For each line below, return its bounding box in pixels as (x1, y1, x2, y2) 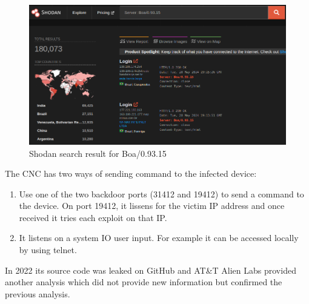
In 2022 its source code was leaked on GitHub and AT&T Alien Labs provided (5, 263, 296, 276)
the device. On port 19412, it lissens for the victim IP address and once (19, 199, 285, 212)
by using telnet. (19, 243, 77, 256)
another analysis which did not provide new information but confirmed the (5, 276, 282, 288)
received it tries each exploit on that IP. (19, 211, 167, 223)
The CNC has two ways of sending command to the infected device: (5, 167, 257, 180)
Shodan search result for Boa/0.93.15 (29, 147, 167, 159)
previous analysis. (5, 287, 70, 300)
